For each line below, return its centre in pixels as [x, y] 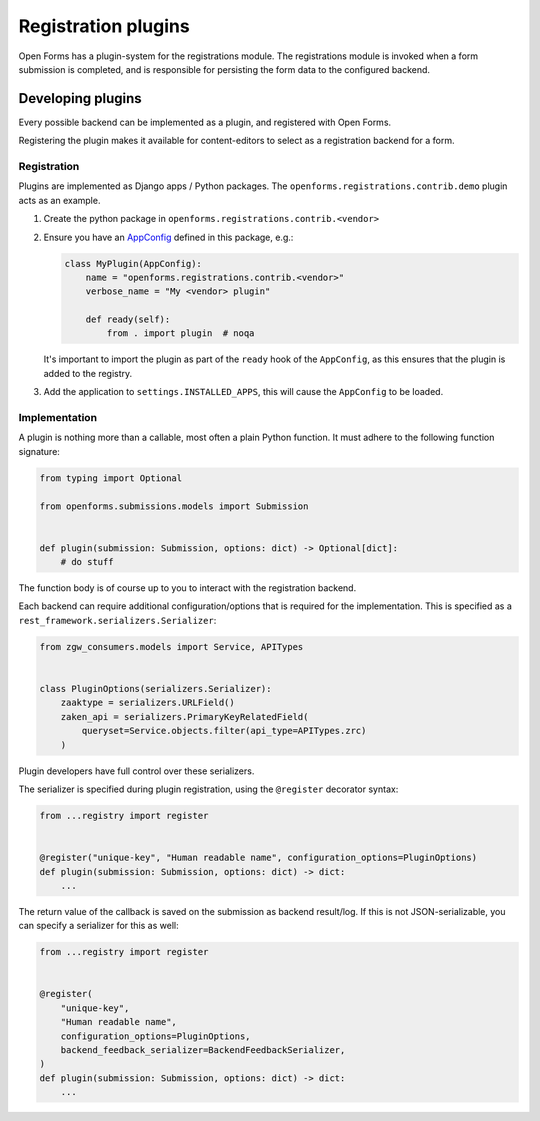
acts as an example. [59, 200]
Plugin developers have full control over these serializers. [136, 771]
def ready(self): [128, 319]
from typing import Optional [111, 478]
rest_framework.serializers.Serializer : [117, 620]
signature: [39, 451]
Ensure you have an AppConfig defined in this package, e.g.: [168, 237]
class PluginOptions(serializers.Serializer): [155, 689]
